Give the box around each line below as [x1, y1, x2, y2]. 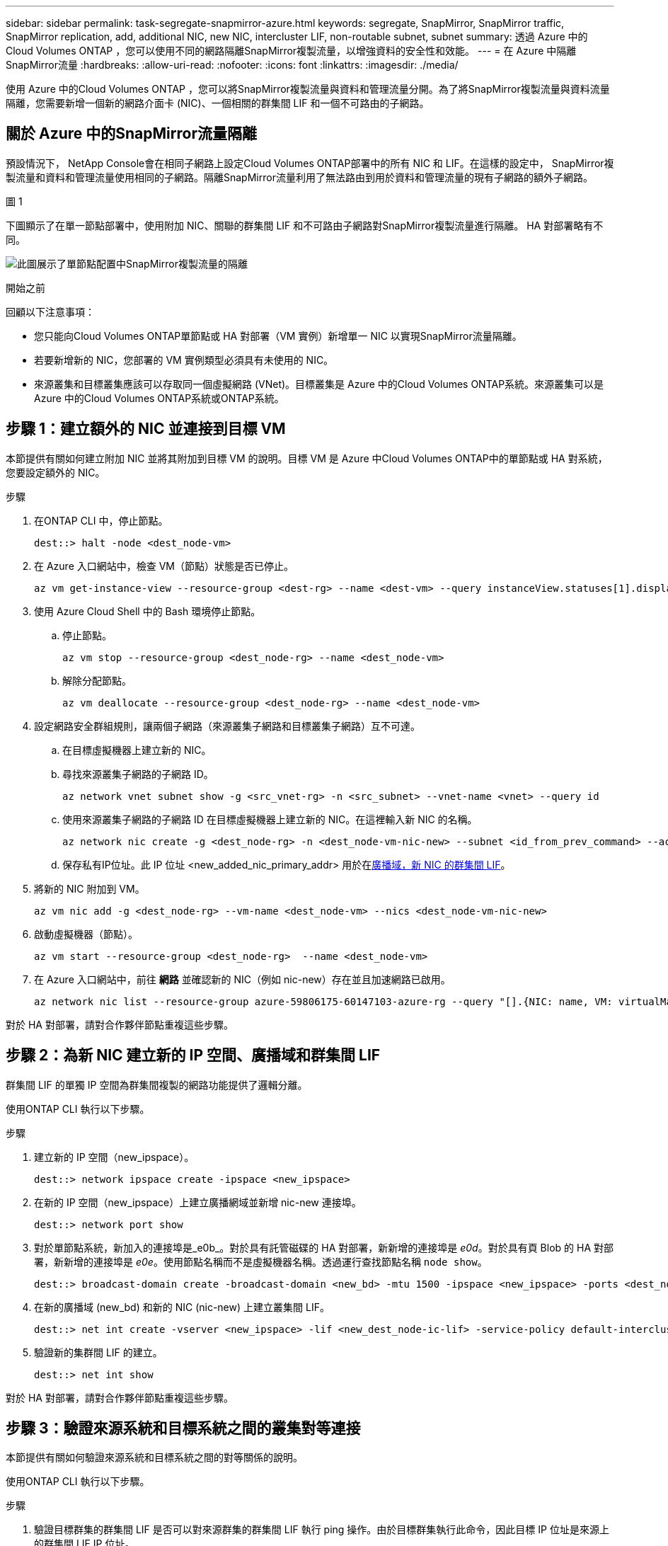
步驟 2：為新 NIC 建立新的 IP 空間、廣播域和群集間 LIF [6, 1046, 381, 1065]
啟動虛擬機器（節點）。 [34, 927, 138, 940]
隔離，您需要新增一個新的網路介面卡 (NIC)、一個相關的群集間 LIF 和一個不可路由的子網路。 [6, 97, 430, 109]
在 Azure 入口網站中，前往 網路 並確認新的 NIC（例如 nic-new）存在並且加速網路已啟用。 [34, 973, 451, 985]
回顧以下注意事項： [6, 305, 95, 318]
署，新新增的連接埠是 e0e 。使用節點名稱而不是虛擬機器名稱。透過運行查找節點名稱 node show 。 [34, 1255, 488, 1268]
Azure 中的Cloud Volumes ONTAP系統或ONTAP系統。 [34, 391, 284, 404]
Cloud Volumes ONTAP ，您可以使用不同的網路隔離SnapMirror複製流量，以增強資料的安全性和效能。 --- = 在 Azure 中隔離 [6, 45, 577, 57]
